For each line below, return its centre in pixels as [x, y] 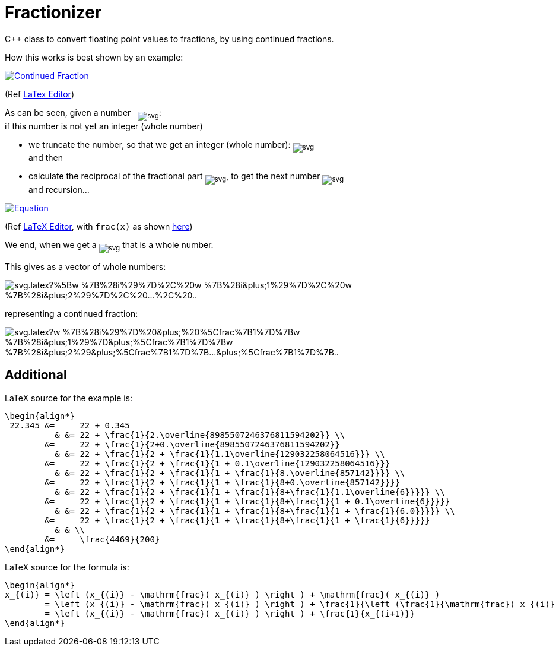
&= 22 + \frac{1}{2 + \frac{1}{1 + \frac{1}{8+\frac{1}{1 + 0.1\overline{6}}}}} [247, 501]
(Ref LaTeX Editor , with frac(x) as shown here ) [99, 227]
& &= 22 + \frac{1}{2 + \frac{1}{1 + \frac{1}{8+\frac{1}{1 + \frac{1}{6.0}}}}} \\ [255, 511]
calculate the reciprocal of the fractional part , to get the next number [174, 176]
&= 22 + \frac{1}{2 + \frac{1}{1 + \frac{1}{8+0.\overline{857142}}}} [222, 482]
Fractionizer [53, 12]
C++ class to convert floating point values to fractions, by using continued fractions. [169, 39]
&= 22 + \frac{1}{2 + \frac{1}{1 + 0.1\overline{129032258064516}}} [217, 463]
